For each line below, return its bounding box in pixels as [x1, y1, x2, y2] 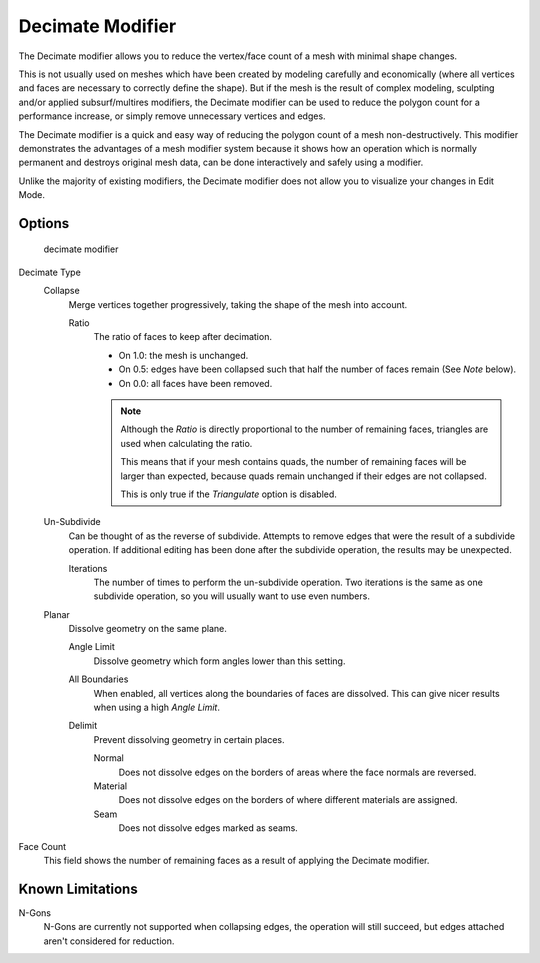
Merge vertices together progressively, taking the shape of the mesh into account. [68, 298, 408, 310]
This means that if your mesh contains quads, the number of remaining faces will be [120, 456, 467, 468]
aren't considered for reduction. [43, 935, 175, 947]
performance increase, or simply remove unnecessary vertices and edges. [18, 110, 326, 122]
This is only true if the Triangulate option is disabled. [120, 488, 337, 500]
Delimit [68, 720, 98, 732]
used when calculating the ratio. [120, 437, 253, 449]
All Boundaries [68, 673, 129, 685]
